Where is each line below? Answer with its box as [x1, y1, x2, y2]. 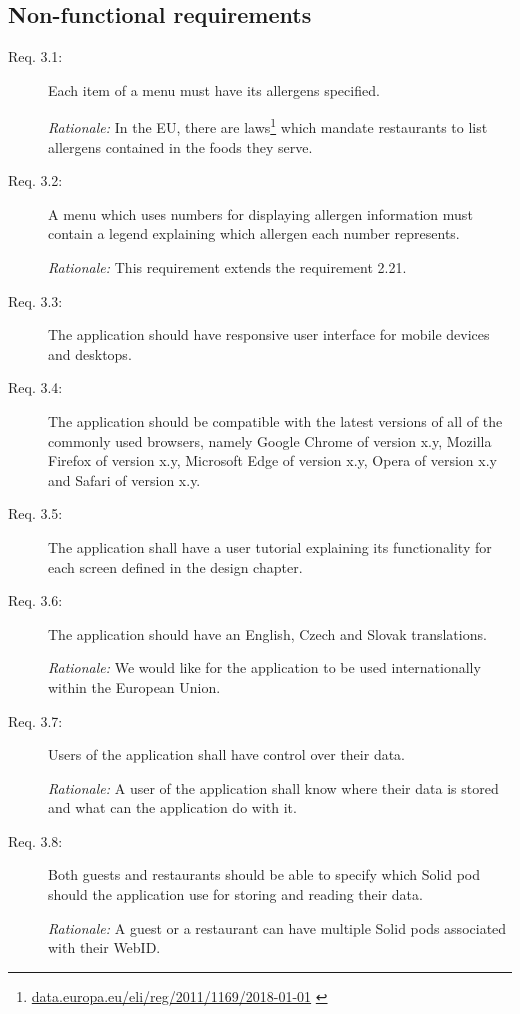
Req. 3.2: [8, 170, 63, 191]
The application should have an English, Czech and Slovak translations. [48, 623, 487, 644]
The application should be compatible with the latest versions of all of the [48, 410, 503, 431]
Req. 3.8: [8, 830, 63, 851]
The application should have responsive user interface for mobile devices [48, 324, 490, 345]
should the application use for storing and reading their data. [48, 884, 423, 905]
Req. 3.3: [8, 290, 63, 311]
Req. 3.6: [8, 590, 63, 611]
